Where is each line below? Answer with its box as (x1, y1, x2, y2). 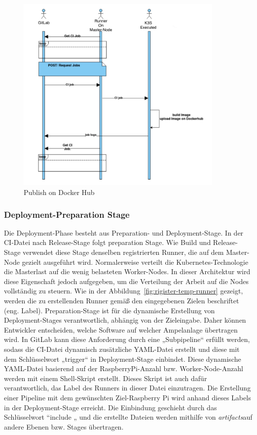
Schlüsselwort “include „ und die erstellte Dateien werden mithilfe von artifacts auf (4, 412, 253, 422)
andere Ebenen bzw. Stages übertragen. (4, 421, 124, 432)
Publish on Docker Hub (24, 187, 95, 197)
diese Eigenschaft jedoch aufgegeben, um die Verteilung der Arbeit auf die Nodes (4, 276, 249, 286)
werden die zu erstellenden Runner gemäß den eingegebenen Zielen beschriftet (4, 295, 239, 306)
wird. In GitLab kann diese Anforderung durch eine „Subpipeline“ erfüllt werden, (4, 334, 250, 344)
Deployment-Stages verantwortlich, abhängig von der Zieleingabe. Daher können (4, 315, 246, 325)
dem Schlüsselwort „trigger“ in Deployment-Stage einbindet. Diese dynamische (4, 353, 241, 364)
